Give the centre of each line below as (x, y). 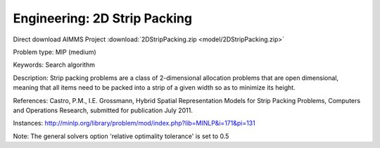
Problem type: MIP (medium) (55, 52)
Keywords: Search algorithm (54, 65)
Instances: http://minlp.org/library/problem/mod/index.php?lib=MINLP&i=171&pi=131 (134, 123)
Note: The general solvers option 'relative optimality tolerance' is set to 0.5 (121, 136)
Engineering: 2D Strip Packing (103, 18)
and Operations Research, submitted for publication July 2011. (103, 110)
